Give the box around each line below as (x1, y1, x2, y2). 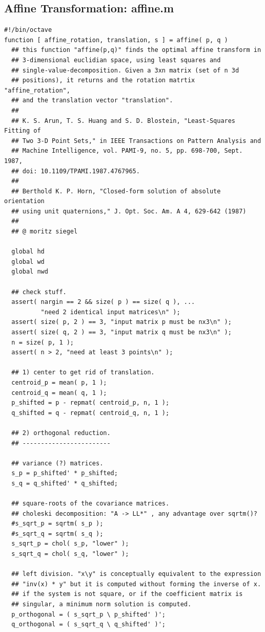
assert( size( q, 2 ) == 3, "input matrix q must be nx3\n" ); (11, 329, 232, 336)
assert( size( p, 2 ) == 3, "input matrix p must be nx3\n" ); (11, 318, 232, 326)
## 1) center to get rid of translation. (11, 369, 155, 376)
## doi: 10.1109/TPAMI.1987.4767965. (11, 167, 140, 175)
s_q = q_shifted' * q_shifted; (11, 479, 118, 487)
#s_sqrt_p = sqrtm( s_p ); (11, 520, 104, 528)
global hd (11, 248, 45, 256)
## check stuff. (11, 288, 67, 296)
